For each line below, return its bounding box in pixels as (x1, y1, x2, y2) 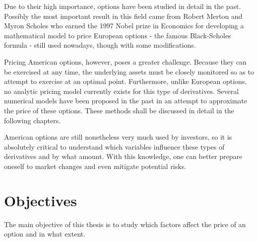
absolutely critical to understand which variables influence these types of (4, 141, 225, 152)
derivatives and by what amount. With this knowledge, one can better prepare (4, 151, 243, 161)
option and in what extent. (4, 229, 86, 239)
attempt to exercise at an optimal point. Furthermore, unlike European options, (4, 76, 247, 86)
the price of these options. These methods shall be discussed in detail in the (4, 105, 234, 115)
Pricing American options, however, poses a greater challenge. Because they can (4, 56, 247, 67)
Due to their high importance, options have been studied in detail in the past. (4, 1, 241, 11)
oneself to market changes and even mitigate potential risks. (4, 161, 187, 171)
